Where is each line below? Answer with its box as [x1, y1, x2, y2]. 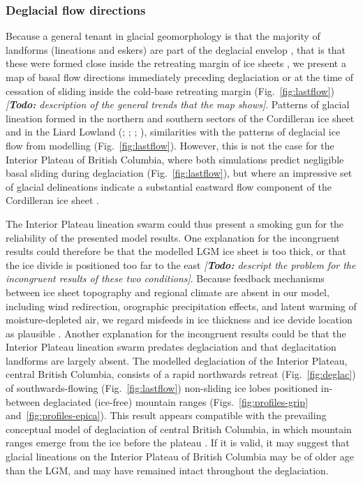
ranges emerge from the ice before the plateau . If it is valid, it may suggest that [6, 435, 350, 450]
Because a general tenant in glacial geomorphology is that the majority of [6, 29, 320, 43]
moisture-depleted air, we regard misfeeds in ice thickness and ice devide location [6, 312, 353, 327]
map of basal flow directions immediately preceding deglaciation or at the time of [6, 70, 354, 84]
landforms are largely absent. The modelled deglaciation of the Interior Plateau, [6, 353, 348, 367]
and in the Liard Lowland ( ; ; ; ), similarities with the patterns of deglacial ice [6, 124, 341, 139]
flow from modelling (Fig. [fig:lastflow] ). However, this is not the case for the [6, 138, 334, 152]
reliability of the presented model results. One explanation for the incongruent [6, 230, 340, 244]
